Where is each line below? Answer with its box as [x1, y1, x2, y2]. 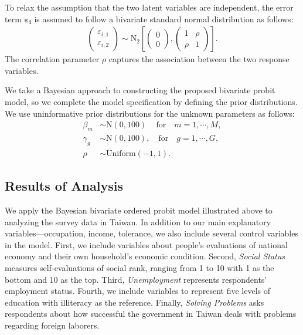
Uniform [105, 149, 136, 158]
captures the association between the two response [108, 53, 290, 65]
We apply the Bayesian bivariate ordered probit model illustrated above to [5, 204, 273, 216]
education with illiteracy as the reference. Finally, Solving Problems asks [5, 296, 264, 308]
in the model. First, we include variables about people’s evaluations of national [5, 238, 288, 251]
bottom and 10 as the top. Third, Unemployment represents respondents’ [5, 273, 267, 285]
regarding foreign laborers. [5, 319, 100, 331]
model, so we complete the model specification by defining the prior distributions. [5, 96, 298, 107]
